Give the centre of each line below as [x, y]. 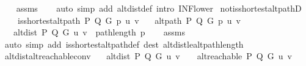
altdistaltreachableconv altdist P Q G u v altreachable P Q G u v [148, 56]
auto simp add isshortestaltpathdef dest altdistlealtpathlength [124, 44]
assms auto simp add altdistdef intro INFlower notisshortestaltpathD [159, 8]
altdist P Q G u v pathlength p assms [99, 32]
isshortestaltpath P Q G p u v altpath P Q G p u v [129, 20]
